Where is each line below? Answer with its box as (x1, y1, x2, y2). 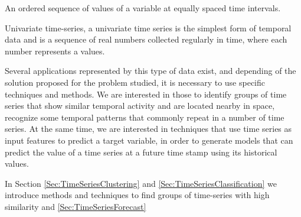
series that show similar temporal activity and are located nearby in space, (5, 99, 275, 112)
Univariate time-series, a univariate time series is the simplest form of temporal (5, 21, 292, 34)
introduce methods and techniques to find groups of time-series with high (5, 189, 270, 201)
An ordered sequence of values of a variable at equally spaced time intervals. (5, 2, 281, 14)
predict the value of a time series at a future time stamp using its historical (5, 145, 277, 158)
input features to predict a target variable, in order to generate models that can (5, 134, 293, 146)
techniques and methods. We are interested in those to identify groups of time (5, 88, 287, 100)
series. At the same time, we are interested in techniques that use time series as (5, 122, 292, 135)
